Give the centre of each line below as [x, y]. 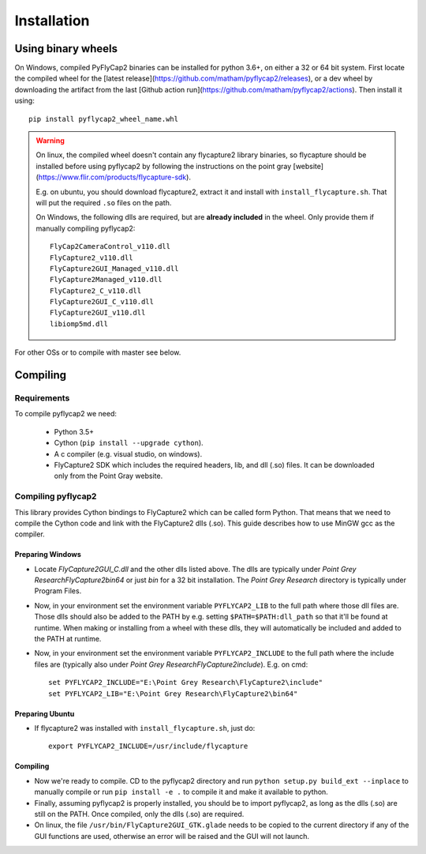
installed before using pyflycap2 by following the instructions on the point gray [164, 166]
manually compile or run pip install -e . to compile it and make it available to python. [181, 792]
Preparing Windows [48, 555]
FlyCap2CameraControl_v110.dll [110, 246]
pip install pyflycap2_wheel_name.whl [104, 119]
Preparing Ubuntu [45, 713]
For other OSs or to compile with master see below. [98, 352]
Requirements [42, 398]
